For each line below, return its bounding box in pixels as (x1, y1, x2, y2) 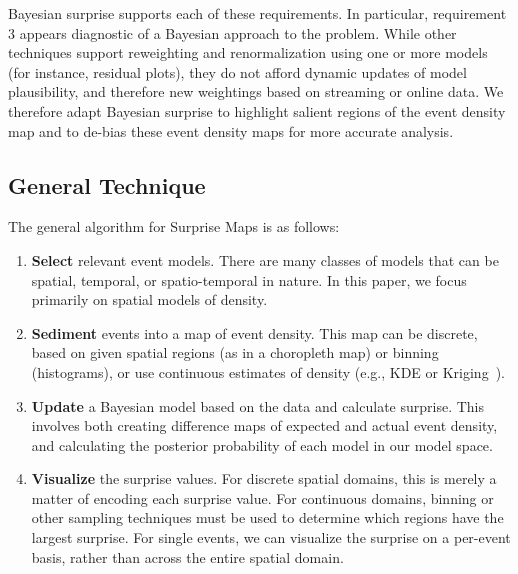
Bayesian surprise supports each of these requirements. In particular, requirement (8, 3, 507, 23)
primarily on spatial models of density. (31, 289, 268, 310)
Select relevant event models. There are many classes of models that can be (31, 249, 499, 270)
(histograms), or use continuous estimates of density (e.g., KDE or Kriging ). (31, 361, 506, 382)
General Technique (8, 169, 206, 200)
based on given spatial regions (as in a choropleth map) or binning (31, 342, 439, 363)
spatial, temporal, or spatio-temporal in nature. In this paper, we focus (31, 269, 467, 290)
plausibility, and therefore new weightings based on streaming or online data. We (8, 81, 504, 102)
